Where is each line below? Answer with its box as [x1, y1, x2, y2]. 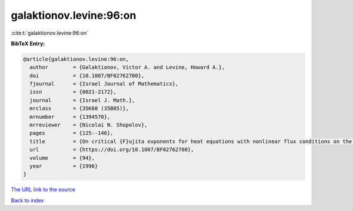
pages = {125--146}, [29, 130, 114, 136]
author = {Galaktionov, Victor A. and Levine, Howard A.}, [29, 64, 225, 71]
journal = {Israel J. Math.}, [29, 97, 135, 103]
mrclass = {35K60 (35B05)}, [29, 105, 129, 112]
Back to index [11, 197, 44, 204]
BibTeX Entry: [11, 40, 45, 47]
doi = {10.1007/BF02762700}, [29, 72, 145, 79]
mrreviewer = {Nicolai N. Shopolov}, [29, 122, 148, 129]
